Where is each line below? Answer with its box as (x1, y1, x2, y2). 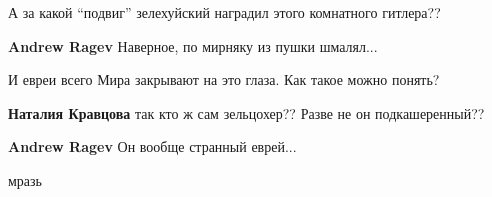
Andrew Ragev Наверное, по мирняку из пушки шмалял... (8, 35, 378, 56)
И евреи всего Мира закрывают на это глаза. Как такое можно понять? (8, 69, 440, 90)
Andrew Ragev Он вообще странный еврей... (8, 136, 297, 157)
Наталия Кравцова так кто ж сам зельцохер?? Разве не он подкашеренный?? (8, 102, 485, 123)
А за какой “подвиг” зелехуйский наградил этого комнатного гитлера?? (8, 2, 441, 22)
